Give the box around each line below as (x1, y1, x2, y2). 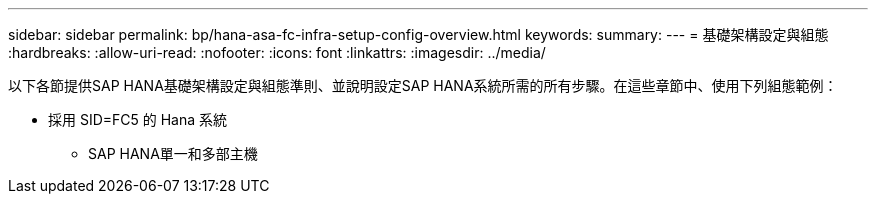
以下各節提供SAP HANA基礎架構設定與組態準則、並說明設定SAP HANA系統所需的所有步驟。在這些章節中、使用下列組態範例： (8, 77, 838, 94)
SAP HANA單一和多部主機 (88, 145, 258, 162)
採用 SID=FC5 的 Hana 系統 (48, 111, 228, 128)
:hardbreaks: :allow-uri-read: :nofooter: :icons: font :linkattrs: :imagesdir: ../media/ (8, 44, 546, 61)
